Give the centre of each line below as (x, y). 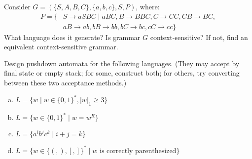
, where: (148, 6)
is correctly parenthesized (138, 151)
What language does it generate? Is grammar (72, 37)
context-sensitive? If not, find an (199, 37)
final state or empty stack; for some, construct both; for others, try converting (122, 73)
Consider (17, 6)
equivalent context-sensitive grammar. (61, 47)
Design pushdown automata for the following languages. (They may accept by (122, 63)
